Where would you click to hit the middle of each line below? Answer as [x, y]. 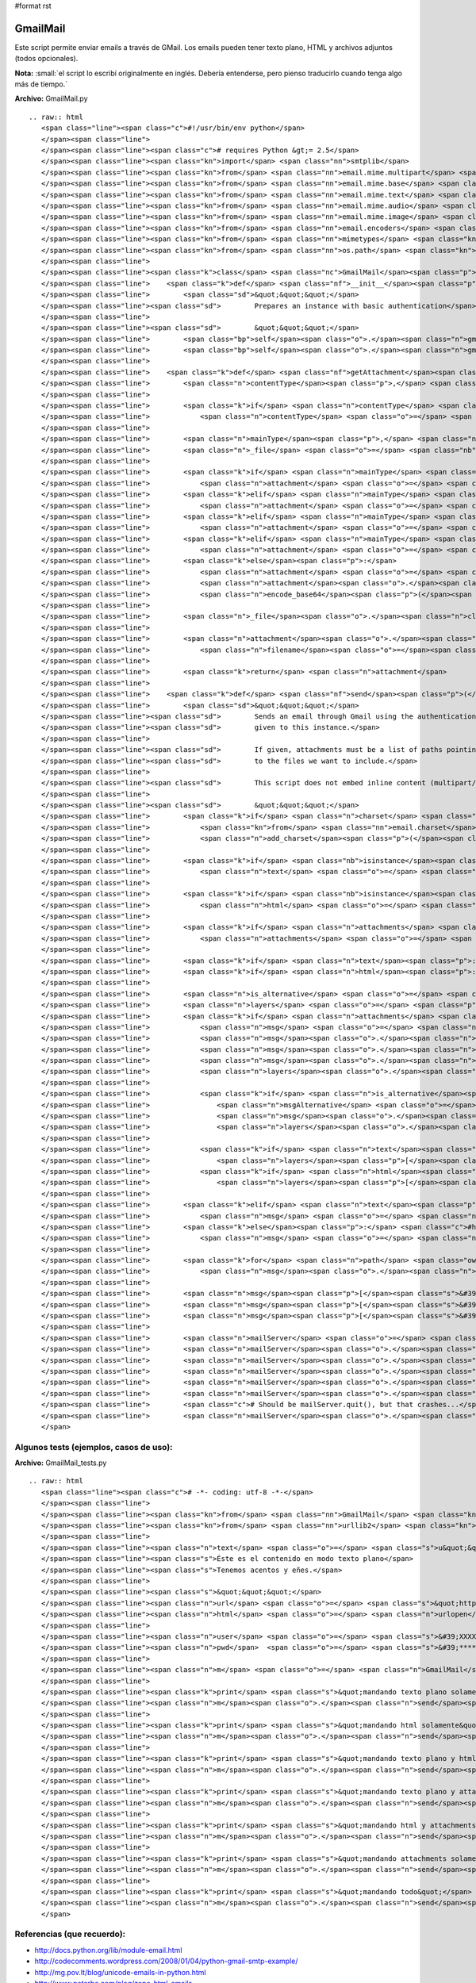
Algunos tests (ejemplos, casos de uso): [94, 1447]
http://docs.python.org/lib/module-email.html [108, 1950]
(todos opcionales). [46, 59]
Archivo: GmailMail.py [51, 98]
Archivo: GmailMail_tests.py [61, 1463]
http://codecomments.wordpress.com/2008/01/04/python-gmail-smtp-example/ [166, 1961]
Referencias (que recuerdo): [70, 1934]
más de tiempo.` [41, 84]
